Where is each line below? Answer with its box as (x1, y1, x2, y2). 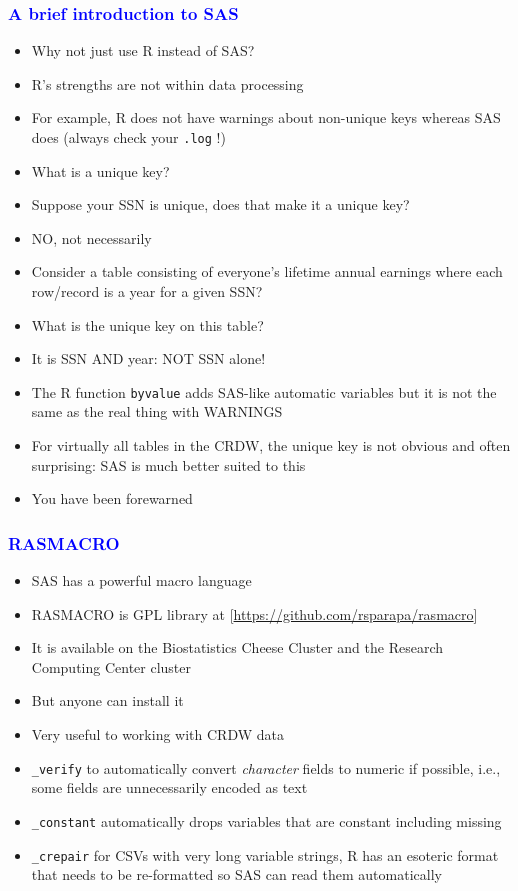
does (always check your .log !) (31, 127, 226, 147)
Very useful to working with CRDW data (31, 724, 284, 745)
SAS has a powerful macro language (31, 570, 252, 591)
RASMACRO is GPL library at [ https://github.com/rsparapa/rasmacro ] (31, 603, 478, 624)
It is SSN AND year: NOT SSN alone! (31, 348, 266, 369)
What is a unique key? (31, 160, 170, 181)
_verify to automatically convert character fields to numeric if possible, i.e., (31, 757, 501, 778)
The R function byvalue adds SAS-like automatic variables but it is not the (31, 381, 497, 402)
